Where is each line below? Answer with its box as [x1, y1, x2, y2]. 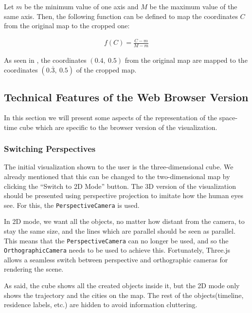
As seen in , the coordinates [4, 55, 87, 65]
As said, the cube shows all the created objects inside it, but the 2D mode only [4, 280, 240, 291]
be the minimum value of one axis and [24, 1, 139, 11]
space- [219, 112, 238, 122]
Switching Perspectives [4, 143, 96, 155]
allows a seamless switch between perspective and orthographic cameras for [4, 254, 228, 264]
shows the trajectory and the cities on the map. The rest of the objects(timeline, [4, 290, 244, 300]
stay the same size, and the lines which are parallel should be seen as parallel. [4, 225, 235, 236]
